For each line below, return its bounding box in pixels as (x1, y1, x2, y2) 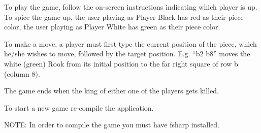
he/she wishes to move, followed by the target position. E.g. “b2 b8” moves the (4, 48, 250, 59)
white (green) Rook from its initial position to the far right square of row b (4, 58, 238, 69)
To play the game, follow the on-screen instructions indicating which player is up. (4, 2, 257, 12)
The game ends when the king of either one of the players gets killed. (4, 85, 219, 96)
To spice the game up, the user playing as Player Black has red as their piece (4, 11, 244, 22)
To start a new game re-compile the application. (4, 102, 154, 113)
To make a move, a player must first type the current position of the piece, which (4, 38, 257, 49)
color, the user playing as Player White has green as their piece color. (4, 21, 220, 32)
